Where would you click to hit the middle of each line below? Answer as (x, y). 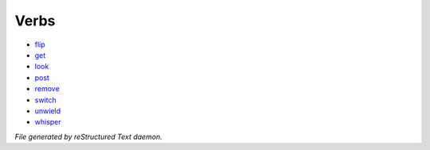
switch (45, 100)
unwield (48, 110)
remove (47, 89)
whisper (48, 122)
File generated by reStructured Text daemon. (88, 137)
